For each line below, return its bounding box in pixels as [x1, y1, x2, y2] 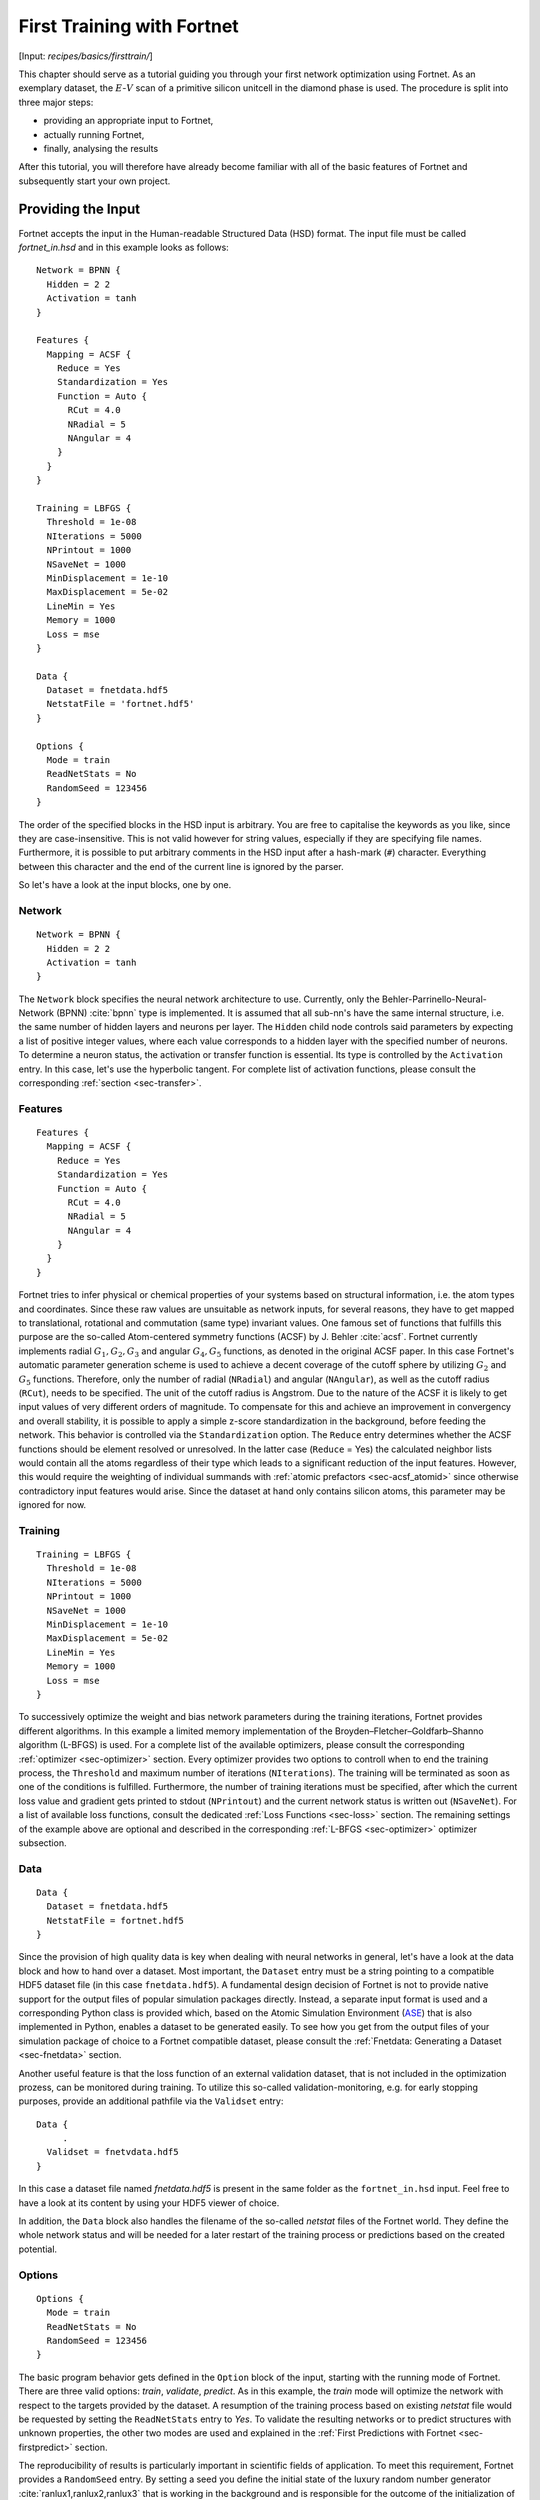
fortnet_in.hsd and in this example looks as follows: [18, 241, 229, 253]
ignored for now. [18, 1499, 87, 1511]
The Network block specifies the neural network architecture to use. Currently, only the [18, 993, 380, 1005]
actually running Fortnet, [43, 128, 145, 140]
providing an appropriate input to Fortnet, [43, 115, 214, 127]
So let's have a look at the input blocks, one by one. [18, 879, 232, 891]
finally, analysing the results [43, 142, 159, 154]
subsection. [18, 1836, 67, 1849]
